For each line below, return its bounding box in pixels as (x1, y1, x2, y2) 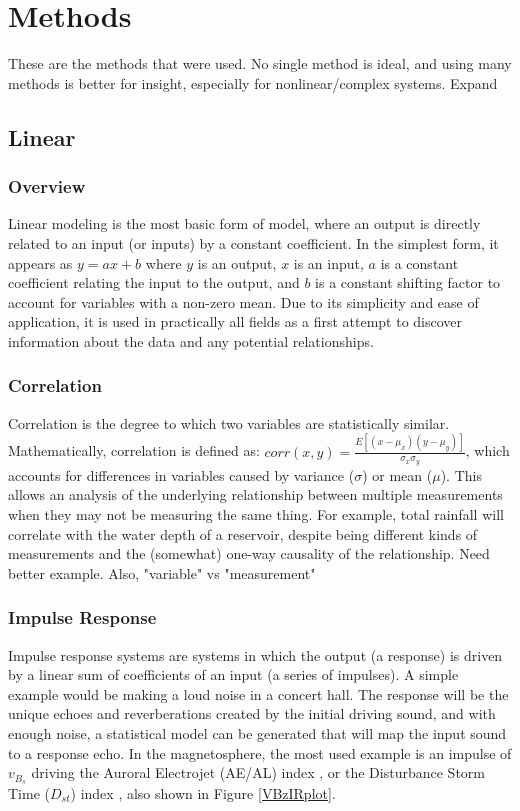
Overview (8, 174, 86, 199)
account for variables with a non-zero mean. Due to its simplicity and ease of (8, 291, 479, 312)
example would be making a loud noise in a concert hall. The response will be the (8, 683, 509, 704)
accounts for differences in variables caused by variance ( (8, 464, 355, 485)
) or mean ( (362, 464, 433, 485)
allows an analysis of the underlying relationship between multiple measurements (8, 484, 503, 505)
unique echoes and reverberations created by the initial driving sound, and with (8, 703, 496, 724)
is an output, (197, 252, 277, 273)
